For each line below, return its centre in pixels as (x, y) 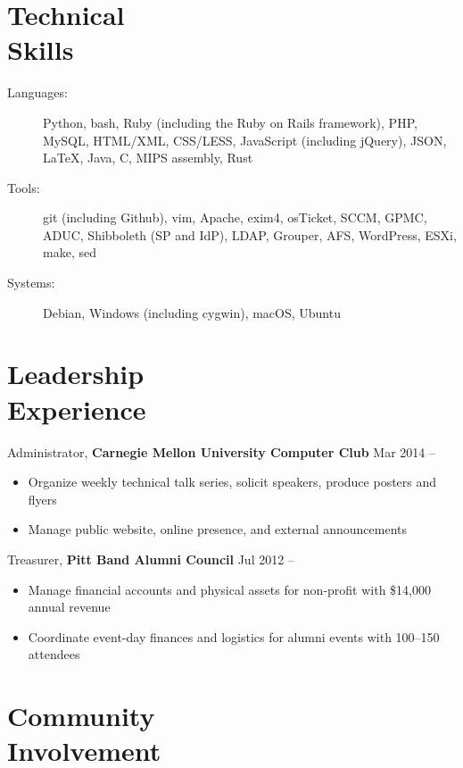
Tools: (24, 187)
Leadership (76, 374)
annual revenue (69, 607)
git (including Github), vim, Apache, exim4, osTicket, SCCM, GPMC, (235, 217)
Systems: (31, 283)
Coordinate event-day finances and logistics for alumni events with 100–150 (234, 636)
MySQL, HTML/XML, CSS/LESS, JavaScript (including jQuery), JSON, (245, 140)
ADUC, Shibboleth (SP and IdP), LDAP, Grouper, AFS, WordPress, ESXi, (250, 234)
